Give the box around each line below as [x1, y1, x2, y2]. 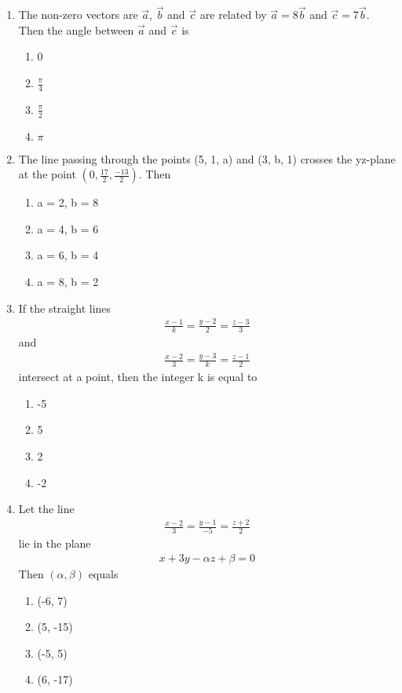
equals [88, 566, 119, 581]
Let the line [18, 500, 75, 517]
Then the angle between [18, 21, 134, 38]
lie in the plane [18, 535, 91, 552]
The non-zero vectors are [18, 6, 138, 23]
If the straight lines [18, 299, 111, 316]
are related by [199, 6, 267, 23]
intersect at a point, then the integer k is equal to [18, 368, 258, 385]
